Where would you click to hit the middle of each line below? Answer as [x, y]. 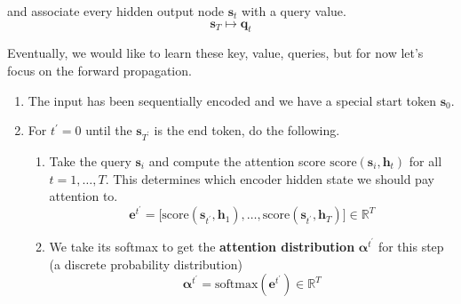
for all [425, 160]
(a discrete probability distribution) [146, 264]
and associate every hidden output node [116, 11]
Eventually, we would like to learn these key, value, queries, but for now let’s [215, 53]
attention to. [83, 196]
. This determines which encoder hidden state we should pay [270, 178]
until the [109, 130]
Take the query [90, 160]
